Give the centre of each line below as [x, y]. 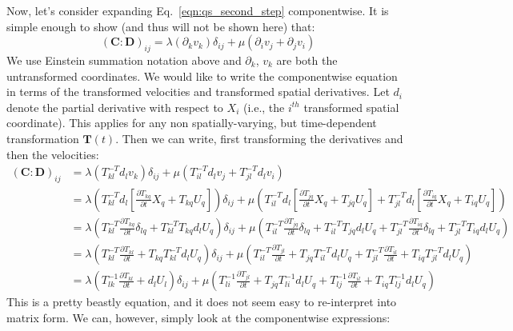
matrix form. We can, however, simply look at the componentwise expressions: [198, 317]
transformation [43, 138]
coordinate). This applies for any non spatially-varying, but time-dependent [192, 123]
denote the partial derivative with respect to [115, 107]
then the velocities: [53, 154]
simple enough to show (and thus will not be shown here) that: [161, 26]
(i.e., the [264, 107]
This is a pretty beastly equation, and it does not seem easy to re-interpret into [202, 302]
